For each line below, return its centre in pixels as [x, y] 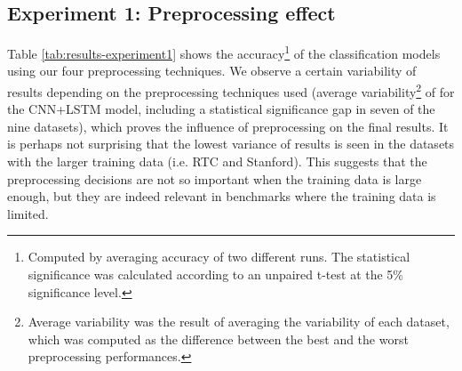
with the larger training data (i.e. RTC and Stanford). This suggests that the [217, 161]
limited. [28, 213]
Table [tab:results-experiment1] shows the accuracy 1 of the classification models [224, 52]
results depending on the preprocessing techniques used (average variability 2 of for [231, 90]
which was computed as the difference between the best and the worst [218, 339]
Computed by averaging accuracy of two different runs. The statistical [219, 257]
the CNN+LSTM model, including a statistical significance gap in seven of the [221, 109]
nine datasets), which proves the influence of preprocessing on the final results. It [228, 126]
